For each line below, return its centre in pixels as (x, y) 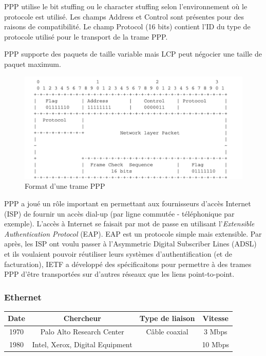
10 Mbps (215, 344)
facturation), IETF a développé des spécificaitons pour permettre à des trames (128, 264)
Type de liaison (167, 318)
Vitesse (215, 318)
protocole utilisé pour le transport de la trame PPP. (86, 36)
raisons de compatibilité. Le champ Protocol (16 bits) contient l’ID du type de (127, 26)
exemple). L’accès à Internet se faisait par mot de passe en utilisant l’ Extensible (129, 224)
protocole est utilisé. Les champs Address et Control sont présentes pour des (124, 16)
